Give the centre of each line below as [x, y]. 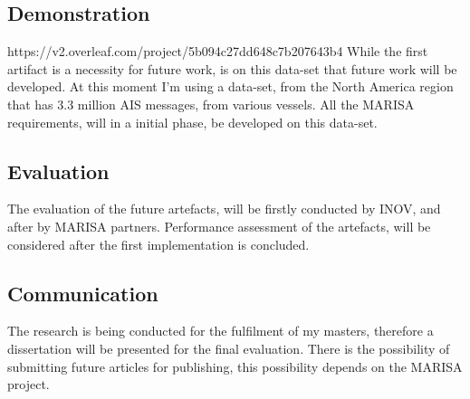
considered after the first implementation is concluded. [158, 244]
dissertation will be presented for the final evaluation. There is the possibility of [229, 348]
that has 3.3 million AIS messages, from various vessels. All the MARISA [211, 104]
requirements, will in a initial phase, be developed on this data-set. [192, 122]
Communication [83, 293]
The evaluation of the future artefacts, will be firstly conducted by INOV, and [224, 209]
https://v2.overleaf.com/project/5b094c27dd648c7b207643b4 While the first [218, 51]
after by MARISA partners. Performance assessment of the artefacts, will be [219, 226]
